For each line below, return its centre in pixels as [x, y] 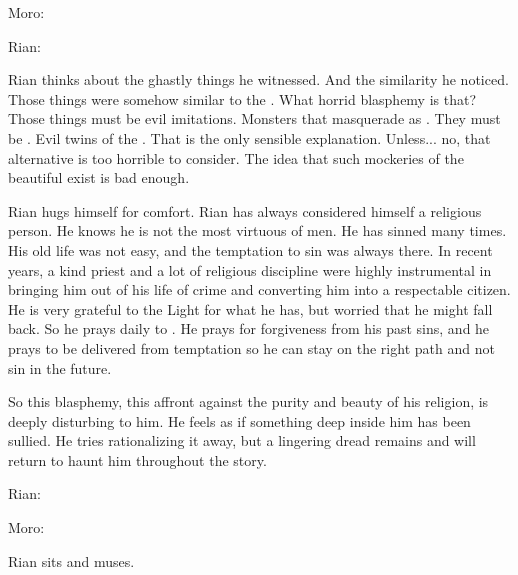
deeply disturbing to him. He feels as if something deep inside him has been [239, 420]
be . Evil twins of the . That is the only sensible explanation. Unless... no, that [249, 137]
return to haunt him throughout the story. [137, 459]
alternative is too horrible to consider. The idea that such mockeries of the [236, 157]
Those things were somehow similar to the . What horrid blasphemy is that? [242, 98]
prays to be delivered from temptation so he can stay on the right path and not [251, 347]
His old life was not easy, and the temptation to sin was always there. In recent [250, 249]
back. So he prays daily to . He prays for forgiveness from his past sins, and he [249, 328]
